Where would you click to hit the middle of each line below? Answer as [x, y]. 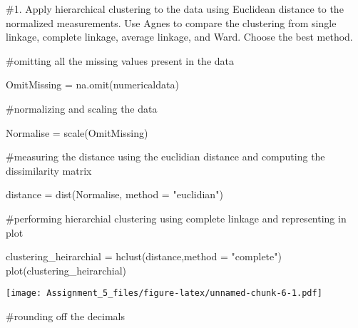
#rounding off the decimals [65, 316]
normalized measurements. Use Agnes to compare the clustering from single [171, 22]
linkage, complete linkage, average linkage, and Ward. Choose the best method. [179, 37]
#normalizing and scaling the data [82, 108]
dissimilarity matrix [49, 170]
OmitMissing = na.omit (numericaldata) [92, 84]
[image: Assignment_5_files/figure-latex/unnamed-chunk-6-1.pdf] [164, 293]
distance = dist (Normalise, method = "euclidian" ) [114, 194]
